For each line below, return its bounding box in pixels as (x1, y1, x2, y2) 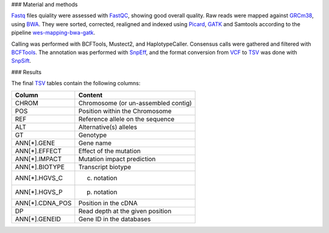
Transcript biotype (78, 162, 132, 171)
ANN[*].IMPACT (15, 155, 62, 163)
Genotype (78, 131, 107, 139)
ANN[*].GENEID (15, 215, 61, 223)
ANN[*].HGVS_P (15, 187, 63, 196)
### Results (11, 68, 42, 75)
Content (78, 91, 103, 99)
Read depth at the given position (78, 207, 172, 215)
